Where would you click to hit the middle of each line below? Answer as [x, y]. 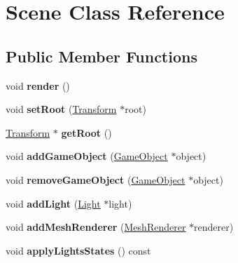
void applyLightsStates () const [78, 250]
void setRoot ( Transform [61, 109]
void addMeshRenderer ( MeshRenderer [96, 227]
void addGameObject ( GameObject [87, 156]
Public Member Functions [101, 56]
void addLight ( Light [53, 203]
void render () [38, 85]
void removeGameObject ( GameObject [96, 179]
